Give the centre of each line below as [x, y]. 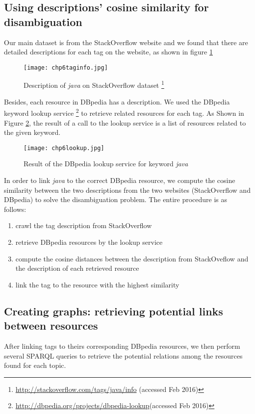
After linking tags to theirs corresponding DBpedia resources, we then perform [122, 346]
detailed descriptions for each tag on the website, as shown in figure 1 [108, 52]
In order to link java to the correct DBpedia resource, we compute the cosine [120, 180]
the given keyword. [32, 132]
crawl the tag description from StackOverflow [84, 225]
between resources [51, 325]
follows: [15, 209]
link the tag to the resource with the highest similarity [97, 284]
